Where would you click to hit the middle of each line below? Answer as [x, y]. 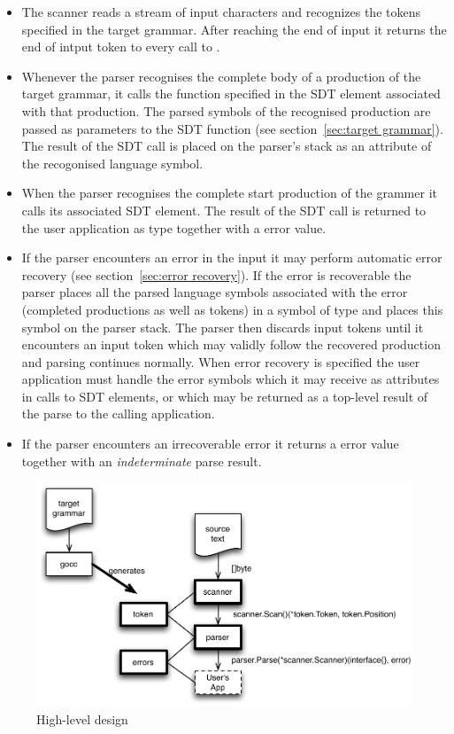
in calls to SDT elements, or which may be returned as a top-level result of [225, 396]
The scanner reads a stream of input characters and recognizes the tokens [221, 12]
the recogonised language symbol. [112, 163]
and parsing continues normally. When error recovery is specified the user [221, 361]
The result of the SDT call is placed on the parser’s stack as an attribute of [227, 146]
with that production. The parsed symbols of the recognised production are [226, 110]
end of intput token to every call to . [121, 47]
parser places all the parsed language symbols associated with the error [215, 292]
